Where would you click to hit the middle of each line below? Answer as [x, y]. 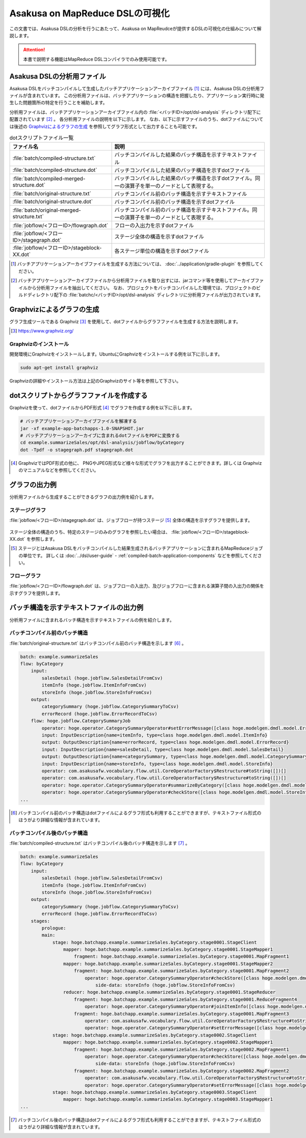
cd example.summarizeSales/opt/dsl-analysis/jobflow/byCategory [102, 443]
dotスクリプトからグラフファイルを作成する [79, 396]
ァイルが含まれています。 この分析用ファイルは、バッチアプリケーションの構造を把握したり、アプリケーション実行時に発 [137, 96]
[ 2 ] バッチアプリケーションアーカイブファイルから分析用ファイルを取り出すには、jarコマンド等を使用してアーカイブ [133, 281]
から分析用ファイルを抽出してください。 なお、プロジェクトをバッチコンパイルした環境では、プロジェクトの [142, 288]
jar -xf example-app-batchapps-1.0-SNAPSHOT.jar [82, 428]
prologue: [54, 928]
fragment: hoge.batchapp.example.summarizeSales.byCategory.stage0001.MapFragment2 [182, 971]
